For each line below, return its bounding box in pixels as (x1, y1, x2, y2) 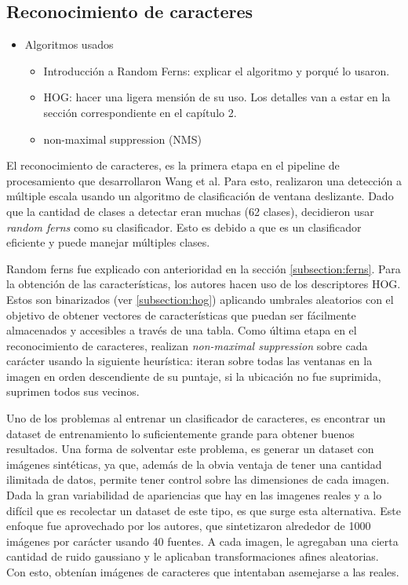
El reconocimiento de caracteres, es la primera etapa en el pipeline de (6, 157, 340, 174)
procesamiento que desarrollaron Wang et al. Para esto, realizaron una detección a (6, 172, 402, 188)
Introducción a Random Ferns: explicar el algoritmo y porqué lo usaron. (43, 62, 390, 79)
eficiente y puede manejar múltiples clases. (6, 234, 210, 250)
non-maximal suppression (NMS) (43, 130, 202, 147)
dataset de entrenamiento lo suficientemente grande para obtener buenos (6, 425, 355, 441)
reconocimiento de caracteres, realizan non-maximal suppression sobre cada (6, 337, 368, 353)
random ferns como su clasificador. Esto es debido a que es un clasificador (6, 218, 362, 235)
